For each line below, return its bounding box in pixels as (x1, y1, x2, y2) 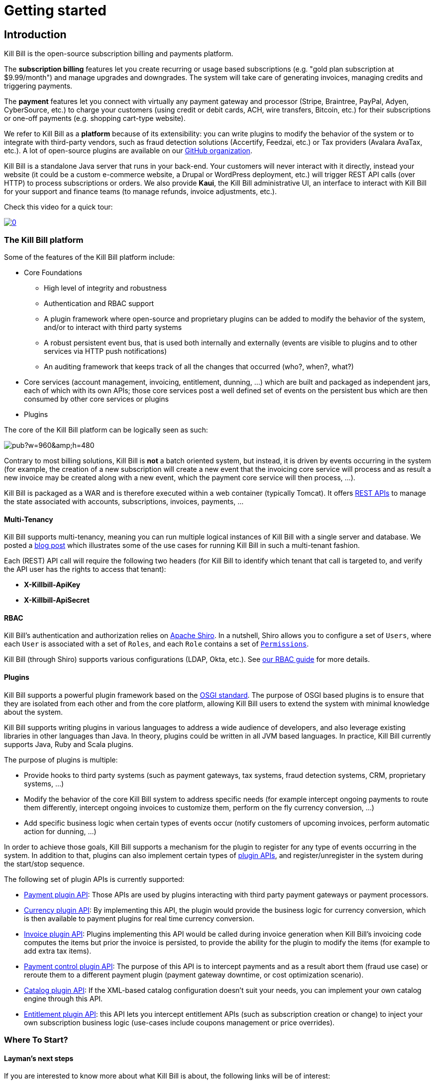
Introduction (4, 28, 67, 41)
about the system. (4, 707, 63, 716)
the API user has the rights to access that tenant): (4, 565, 166, 574)
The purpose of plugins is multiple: (4, 755, 118, 764)
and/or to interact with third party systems (44, 323, 182, 331)
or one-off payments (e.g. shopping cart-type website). (4, 114, 186, 123)
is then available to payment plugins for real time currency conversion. (24, 914, 254, 923)
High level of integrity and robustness (44, 283, 167, 292)
